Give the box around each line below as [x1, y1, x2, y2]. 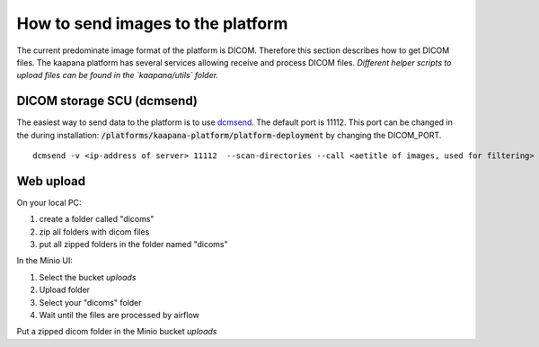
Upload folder [39, 284, 90, 296]
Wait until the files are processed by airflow [39, 310, 199, 321]
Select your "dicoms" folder [39, 297, 143, 307]
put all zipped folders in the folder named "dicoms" [39, 239, 228, 250]
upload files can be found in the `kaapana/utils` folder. [16, 70, 219, 81]
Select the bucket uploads [39, 271, 137, 282]
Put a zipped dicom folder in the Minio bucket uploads [16, 326, 217, 337]
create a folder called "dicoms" [39, 214, 155, 225]
